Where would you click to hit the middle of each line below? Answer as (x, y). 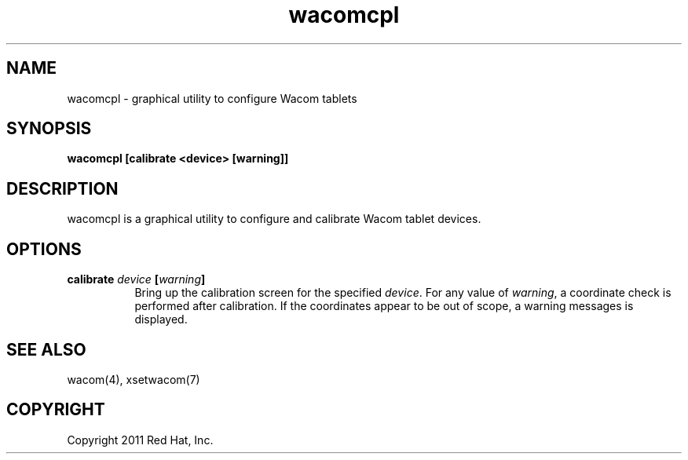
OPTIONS (44, 249)
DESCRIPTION (62, 188)
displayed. (161, 319)
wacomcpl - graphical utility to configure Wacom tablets (212, 98)
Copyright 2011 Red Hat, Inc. (140, 440)
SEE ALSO (46, 349)
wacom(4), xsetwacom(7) (134, 379)
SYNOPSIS (49, 129)
